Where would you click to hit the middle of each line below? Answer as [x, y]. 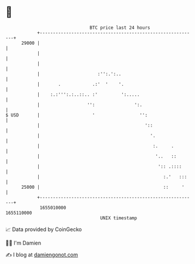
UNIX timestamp [119, 218]
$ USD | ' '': [77, 115]
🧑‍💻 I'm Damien [23, 243]
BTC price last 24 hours [120, 28]
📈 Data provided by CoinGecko [44, 229]
